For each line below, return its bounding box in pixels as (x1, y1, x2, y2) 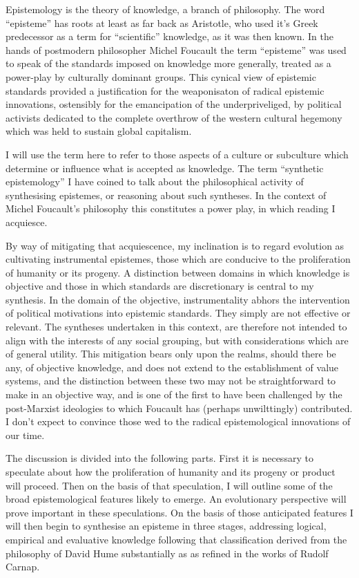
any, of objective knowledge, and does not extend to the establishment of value (6, 360, 339, 374)
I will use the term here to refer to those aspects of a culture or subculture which (6, 147, 349, 161)
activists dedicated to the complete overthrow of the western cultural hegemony (6, 110, 342, 124)
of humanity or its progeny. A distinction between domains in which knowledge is (6, 265, 350, 279)
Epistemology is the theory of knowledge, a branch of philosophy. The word (6, 2, 325, 16)
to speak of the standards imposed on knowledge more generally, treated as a (6, 56, 331, 71)
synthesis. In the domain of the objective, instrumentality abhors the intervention (6, 292, 350, 306)
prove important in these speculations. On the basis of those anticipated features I (6, 505, 353, 519)
